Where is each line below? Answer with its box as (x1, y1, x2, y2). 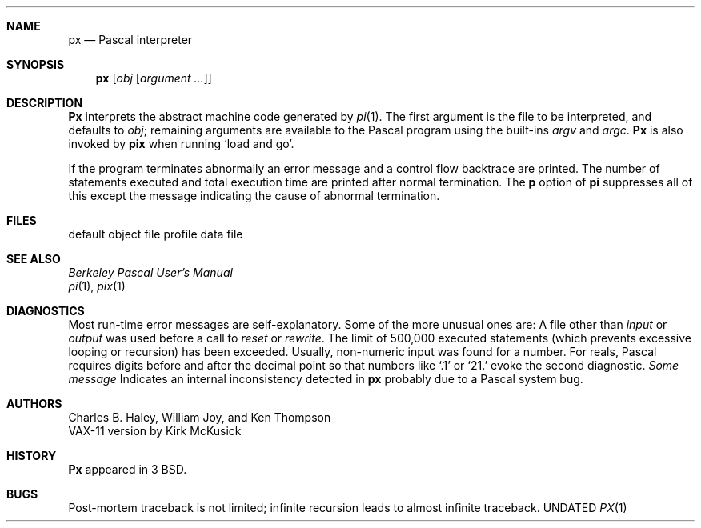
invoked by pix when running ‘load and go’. (68, 137, 294, 150)
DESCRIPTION (6, 96, 83, 110)
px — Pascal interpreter (68, 33, 193, 46)
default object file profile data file (68, 227, 243, 241)
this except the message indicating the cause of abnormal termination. (68, 189, 440, 202)
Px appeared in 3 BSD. (68, 462, 187, 476)
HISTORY (6, 449, 57, 462)
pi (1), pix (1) (68, 279, 126, 293)
